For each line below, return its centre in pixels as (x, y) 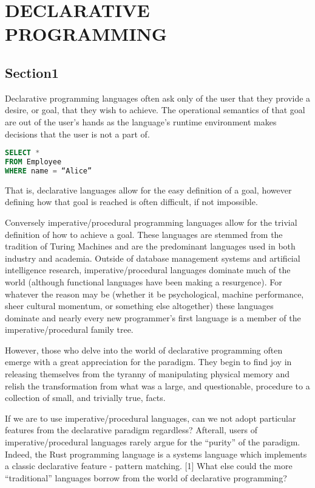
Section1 (32, 72)
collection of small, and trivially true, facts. (85, 398)
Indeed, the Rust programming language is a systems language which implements (156, 454)
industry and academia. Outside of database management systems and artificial (153, 258)
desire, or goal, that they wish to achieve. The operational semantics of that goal (155, 110)
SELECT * (22, 153)
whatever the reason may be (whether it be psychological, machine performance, (154, 294)
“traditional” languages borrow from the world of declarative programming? (146, 477)
